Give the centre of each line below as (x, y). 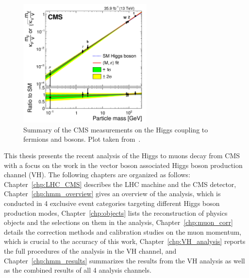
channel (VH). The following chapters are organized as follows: (97, 175)
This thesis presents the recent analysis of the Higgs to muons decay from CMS (122, 155)
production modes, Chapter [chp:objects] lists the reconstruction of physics (116, 213)
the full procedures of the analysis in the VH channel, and (90, 250)
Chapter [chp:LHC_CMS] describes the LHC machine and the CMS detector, (120, 184)
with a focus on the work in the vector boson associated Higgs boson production (123, 165)
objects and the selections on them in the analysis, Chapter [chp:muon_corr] (118, 222)
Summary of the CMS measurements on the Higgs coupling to (116, 129)
